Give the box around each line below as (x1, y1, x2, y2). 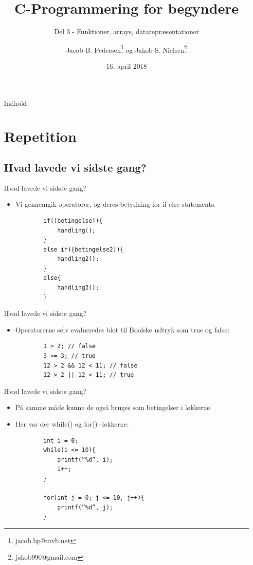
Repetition (4, 126, 77, 146)
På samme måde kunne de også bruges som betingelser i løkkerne (15, 402, 210, 412)
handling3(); (57, 284, 99, 292)
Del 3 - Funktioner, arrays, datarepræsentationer (54, 26, 199, 37)
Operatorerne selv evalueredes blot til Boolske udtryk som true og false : (15, 324, 230, 334)
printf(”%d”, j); (57, 504, 113, 511)
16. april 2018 (106, 60, 147, 71)
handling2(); (57, 255, 99, 263)
